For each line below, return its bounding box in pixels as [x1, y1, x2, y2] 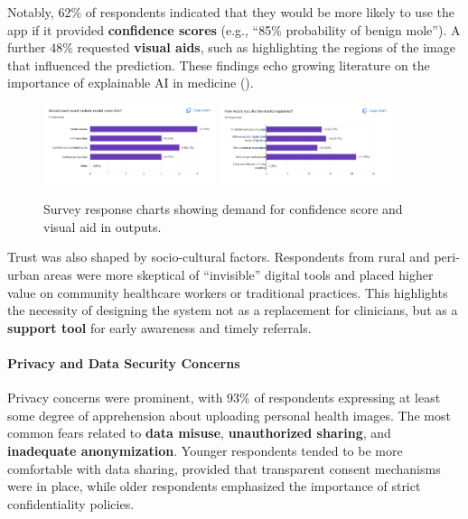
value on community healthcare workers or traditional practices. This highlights [7, 283, 448, 301]
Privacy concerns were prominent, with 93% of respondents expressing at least [7, 388, 441, 407]
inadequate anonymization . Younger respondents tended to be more [7, 441, 403, 460]
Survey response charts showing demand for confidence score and [43, 199, 403, 218]
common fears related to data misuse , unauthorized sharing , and [7, 423, 391, 442]
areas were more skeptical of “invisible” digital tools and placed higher [43, 265, 434, 284]
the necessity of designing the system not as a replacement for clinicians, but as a [7, 301, 458, 320]
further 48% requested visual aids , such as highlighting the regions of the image [7, 38, 455, 57]
